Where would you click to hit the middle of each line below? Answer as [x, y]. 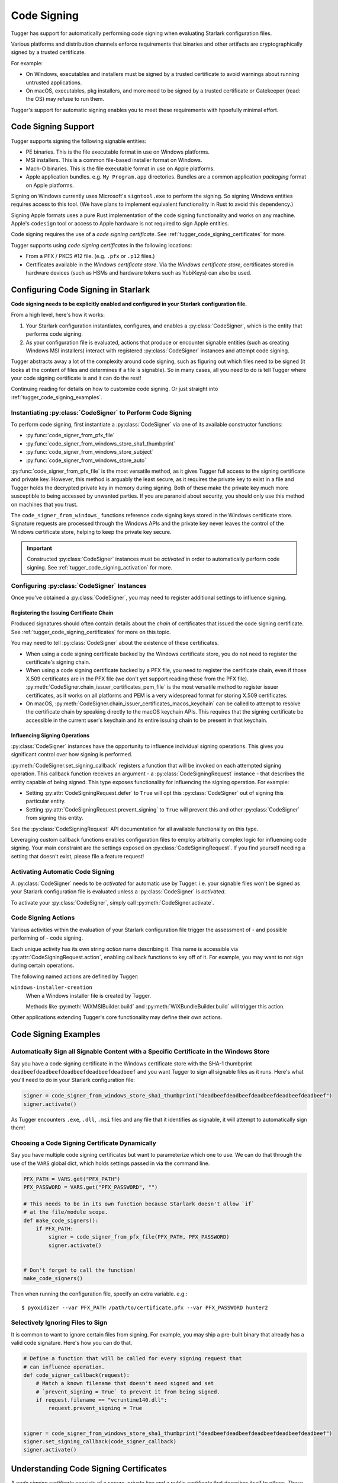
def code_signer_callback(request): [77, 1375]
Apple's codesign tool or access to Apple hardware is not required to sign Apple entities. [120, 224]
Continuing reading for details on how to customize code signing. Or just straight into [115, 389]
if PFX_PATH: [55, 1229]
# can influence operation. [64, 1367]
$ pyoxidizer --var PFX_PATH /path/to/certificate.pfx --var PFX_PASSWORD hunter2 [145, 1307]
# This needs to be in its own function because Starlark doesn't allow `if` [139, 1204]
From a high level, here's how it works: [58, 315]
